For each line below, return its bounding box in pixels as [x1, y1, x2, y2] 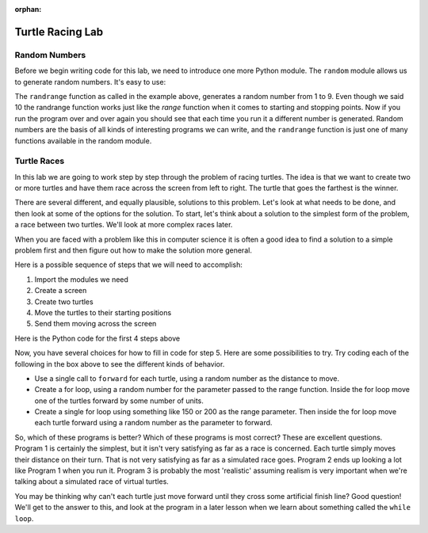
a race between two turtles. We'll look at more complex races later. [14, 220, 233, 230]
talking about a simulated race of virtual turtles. [14, 477, 170, 486]
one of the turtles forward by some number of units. [34, 396, 204, 405]
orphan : [14, 5, 42, 13]
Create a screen [34, 286, 87, 295]
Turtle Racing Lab [14, 25, 103, 39]
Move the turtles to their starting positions [34, 307, 172, 317]
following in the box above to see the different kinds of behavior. [14, 359, 225, 368]
